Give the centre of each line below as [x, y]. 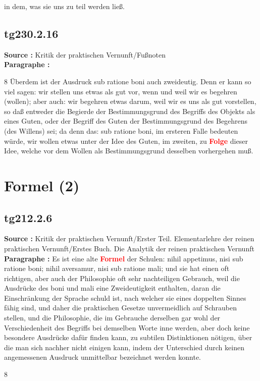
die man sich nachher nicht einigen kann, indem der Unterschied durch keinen [124, 347]
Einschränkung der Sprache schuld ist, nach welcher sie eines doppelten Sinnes [125, 297]
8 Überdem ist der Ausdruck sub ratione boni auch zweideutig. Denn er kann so [128, 81]
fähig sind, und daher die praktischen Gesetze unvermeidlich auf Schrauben [120, 308]
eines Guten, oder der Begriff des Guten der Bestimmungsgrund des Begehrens [126, 121]
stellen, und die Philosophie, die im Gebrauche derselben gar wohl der [112, 318]
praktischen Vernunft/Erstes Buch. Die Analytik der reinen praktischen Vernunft [129, 248]
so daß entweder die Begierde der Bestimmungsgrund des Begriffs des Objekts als [130, 111]
